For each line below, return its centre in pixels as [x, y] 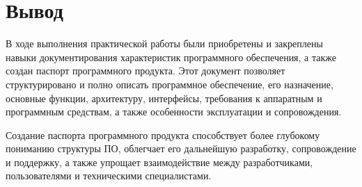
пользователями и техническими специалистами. [109, 176]
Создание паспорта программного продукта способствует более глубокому [163, 135]
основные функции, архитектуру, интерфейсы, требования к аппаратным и [164, 98]
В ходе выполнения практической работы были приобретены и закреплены [164, 43]
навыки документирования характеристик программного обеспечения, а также [171, 57]
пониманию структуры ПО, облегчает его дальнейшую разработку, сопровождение [181, 148]
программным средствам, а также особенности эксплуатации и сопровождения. [174, 112]
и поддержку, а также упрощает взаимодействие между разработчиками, [159, 162]
